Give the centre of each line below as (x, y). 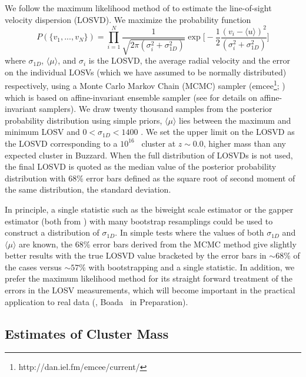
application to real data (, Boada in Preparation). (97, 301)
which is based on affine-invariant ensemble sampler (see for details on (131, 97)
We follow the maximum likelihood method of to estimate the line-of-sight (138, 8)
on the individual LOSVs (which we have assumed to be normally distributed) (146, 72)
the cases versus (33, 267)
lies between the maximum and (235, 120)
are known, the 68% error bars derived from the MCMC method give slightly (158, 244)
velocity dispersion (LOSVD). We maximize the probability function (128, 19)
